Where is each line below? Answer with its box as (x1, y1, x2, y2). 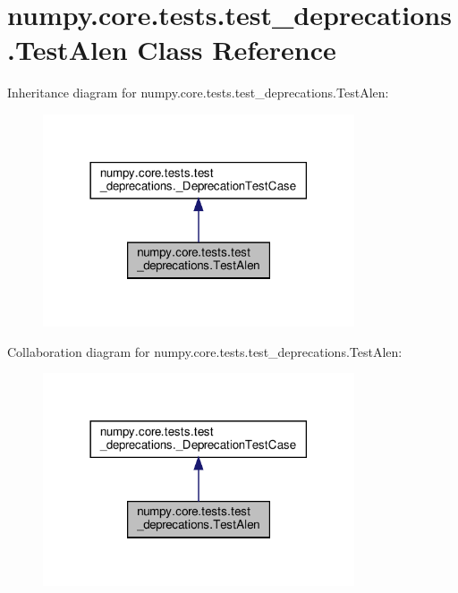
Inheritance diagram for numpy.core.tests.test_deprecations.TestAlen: (7, 83, 389, 102)
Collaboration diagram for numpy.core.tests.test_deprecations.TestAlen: (7, 342, 403, 360)
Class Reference (137, 31, 336, 68)
